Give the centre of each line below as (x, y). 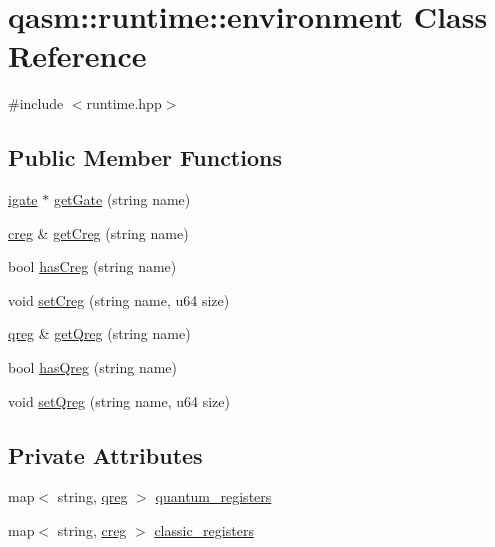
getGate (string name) (122, 199)
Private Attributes (105, 454)
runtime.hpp (124, 103)
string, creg (92, 530)
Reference (77, 55)
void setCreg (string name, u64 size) (119, 299)
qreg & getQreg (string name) (99, 333)
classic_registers (204, 530)
